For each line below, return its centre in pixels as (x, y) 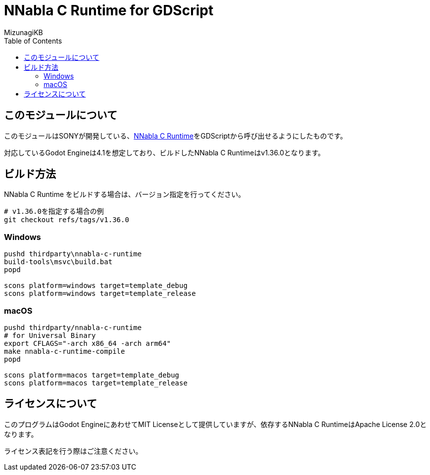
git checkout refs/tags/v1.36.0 (67, 220)
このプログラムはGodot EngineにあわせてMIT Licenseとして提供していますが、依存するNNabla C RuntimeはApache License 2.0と (215, 424)
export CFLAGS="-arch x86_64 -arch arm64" (88, 343)
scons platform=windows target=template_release (100, 294)
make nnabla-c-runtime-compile (65, 351)
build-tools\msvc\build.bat (58, 262)
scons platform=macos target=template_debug (92, 375)
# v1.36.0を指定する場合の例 (54, 212)
